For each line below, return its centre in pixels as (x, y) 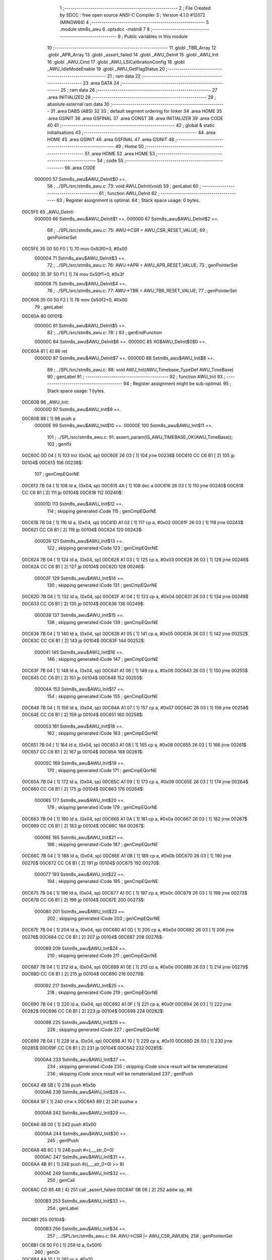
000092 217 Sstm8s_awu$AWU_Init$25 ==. (80, 985)
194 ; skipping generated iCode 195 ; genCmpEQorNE (103, 881)
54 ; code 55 (110, 161)
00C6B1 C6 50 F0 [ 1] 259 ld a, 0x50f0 (62, 1245)
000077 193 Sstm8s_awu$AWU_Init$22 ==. (80, 874)
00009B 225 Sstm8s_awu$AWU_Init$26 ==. (80, 1023)
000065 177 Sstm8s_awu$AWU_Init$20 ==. (80, 800)
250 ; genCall (61, 1180)
